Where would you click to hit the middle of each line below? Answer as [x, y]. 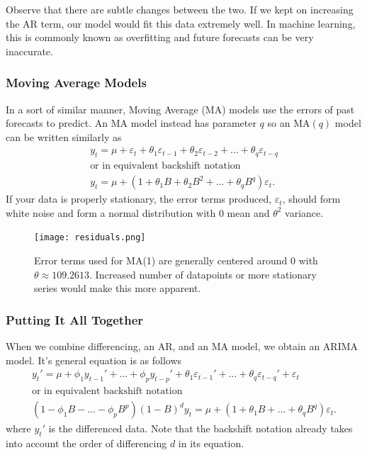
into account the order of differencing [86, 443]
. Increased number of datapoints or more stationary [203, 274]
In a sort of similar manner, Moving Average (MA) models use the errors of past [180, 109]
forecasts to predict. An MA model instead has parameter [131, 123]
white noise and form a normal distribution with [111, 212]
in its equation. [211, 443]
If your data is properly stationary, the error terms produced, [139, 199]
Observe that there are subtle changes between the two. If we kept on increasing [180, 9]
